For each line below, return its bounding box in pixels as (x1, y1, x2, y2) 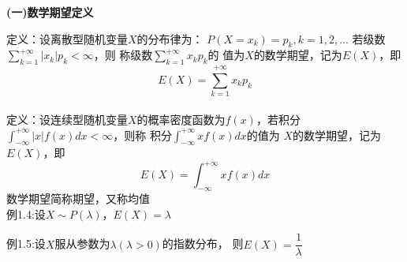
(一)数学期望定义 (6, 4, 94, 20)
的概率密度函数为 (136, 110, 226, 127)
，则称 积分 (113, 126, 172, 143)
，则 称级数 (93, 47, 153, 63)
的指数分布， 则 (162, 235, 244, 252)
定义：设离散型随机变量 (6, 30, 128, 47)
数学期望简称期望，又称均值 (6, 190, 150, 207)
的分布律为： (136, 30, 203, 47)
